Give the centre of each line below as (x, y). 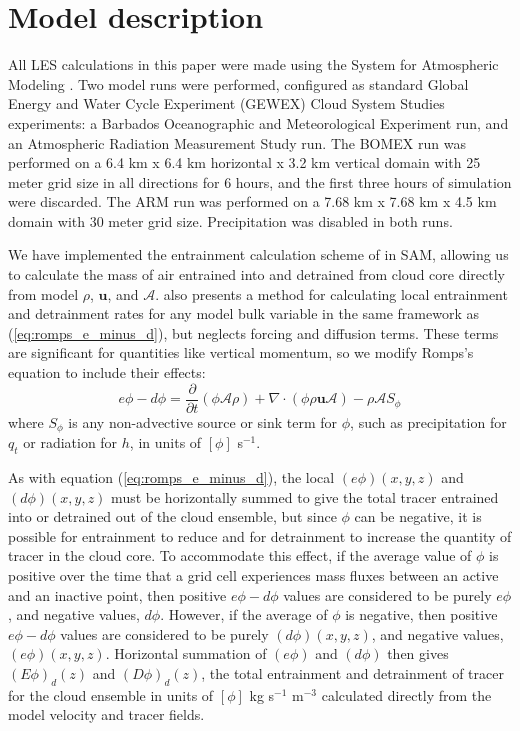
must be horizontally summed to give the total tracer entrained (305, 496)
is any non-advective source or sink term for (203, 421)
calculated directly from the (406, 694)
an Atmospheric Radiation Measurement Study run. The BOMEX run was (237, 142)
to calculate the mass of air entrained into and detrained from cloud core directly (256, 274)
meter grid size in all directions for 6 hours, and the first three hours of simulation (260, 181)
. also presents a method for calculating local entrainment (331, 293)
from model (43, 293)
